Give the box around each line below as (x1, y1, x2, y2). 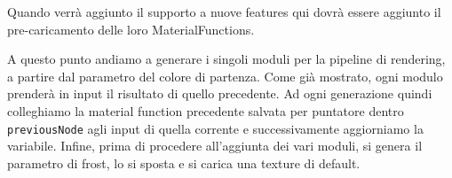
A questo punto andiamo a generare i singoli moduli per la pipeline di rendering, (7, 50, 446, 68)
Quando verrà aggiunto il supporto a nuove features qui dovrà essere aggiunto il (7, 3, 441, 20)
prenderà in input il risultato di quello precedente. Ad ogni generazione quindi (7, 84, 432, 103)
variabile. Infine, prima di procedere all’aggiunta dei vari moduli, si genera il (7, 136, 423, 155)
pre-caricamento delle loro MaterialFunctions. (7, 19, 255, 38)
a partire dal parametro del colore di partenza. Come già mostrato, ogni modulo (7, 66, 443, 85)
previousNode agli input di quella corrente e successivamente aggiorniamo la (7, 119, 424, 137)
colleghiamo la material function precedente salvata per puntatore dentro (7, 101, 404, 120)
